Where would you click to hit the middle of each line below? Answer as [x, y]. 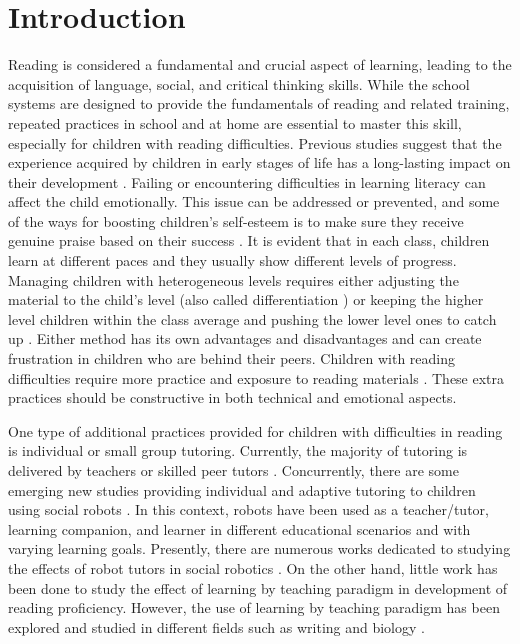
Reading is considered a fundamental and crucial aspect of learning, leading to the [260, 64]
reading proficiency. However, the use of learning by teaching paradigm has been [254, 607]
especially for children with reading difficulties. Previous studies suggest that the [255, 142]
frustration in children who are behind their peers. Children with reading [231, 358]
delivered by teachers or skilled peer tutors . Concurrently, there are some [233, 470]
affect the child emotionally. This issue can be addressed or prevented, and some [254, 201]
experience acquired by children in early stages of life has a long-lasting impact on [259, 162]
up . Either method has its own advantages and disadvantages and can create [245, 338]
